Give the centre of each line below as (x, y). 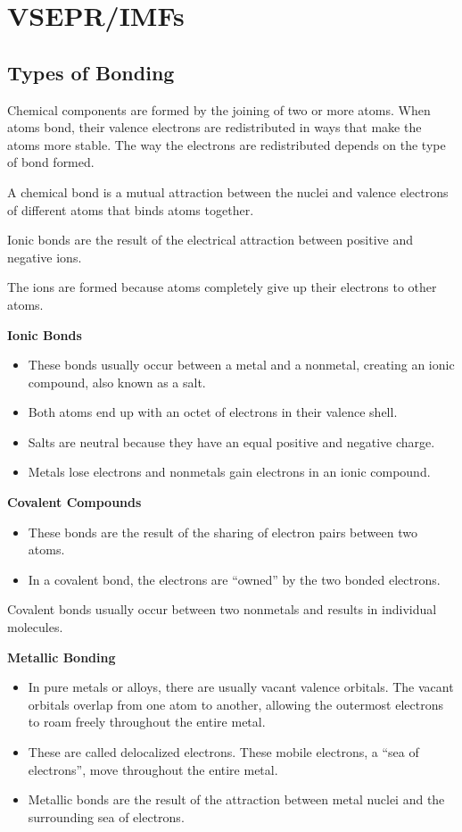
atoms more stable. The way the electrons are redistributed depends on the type (227, 144)
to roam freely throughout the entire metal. (147, 722)
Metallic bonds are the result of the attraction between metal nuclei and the (236, 799)
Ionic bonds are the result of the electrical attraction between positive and (210, 240)
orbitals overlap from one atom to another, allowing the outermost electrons (235, 704)
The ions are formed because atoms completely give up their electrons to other (222, 287)
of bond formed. (51, 162)
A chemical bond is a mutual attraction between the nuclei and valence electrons (228, 191)
